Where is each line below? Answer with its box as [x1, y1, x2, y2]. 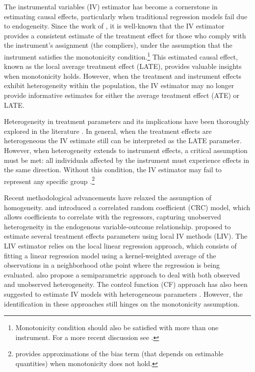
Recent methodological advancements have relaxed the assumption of [4, 192, 212, 202]
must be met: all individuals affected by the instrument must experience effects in [4, 155, 250, 165]
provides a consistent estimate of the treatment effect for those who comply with [4, 30, 246, 40]
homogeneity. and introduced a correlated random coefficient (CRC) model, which [4, 202, 251, 212]
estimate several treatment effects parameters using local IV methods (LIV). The [4, 231, 248, 241]
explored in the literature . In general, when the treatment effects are [4, 125, 212, 136]
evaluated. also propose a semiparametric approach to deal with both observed [4, 269, 240, 279]
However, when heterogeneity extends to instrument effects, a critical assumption [4, 145, 248, 155]
